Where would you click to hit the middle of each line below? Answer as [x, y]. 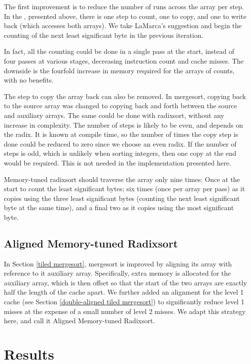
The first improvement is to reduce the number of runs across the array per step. [124, 6]
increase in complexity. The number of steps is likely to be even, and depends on [124, 124]
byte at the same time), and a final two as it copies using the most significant [119, 207]
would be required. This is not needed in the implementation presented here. [118, 162]
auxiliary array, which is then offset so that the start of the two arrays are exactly [125, 282]
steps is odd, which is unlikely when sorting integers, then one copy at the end [120, 153]
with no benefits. [29, 80]
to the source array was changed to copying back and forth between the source [121, 106]
